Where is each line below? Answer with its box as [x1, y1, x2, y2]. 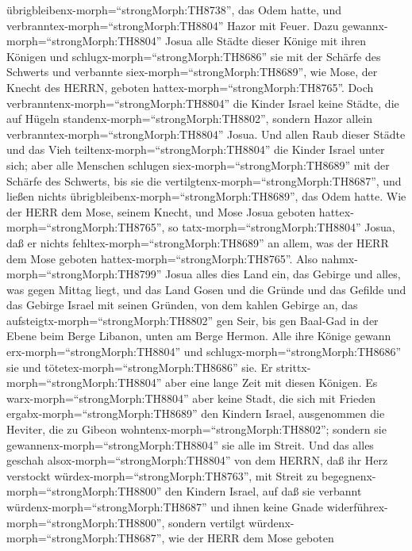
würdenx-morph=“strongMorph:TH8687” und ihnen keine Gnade [6, 499, 324, 515]
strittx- [276, 358, 311, 375]
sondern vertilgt [168, 514, 245, 530]
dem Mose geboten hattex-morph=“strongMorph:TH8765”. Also [6, 250, 318, 266]
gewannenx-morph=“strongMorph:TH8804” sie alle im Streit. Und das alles [6, 436, 374, 453]
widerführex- [326, 499, 388, 515]
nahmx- [321, 250, 358, 266]
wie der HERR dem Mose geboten [168, 530, 334, 546]
